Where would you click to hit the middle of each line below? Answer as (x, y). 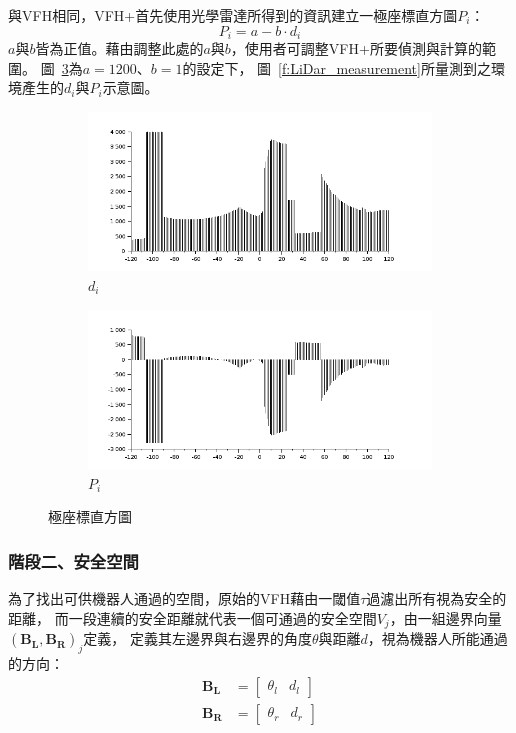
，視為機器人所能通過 (437, 638)
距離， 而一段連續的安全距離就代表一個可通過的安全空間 (192, 617)
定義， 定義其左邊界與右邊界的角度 (197, 638)
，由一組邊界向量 (445, 617)
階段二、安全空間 (73, 560)
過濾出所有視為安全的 (436, 598)
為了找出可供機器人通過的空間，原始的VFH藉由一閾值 (184, 598)
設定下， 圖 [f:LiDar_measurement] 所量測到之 (343, 67)
